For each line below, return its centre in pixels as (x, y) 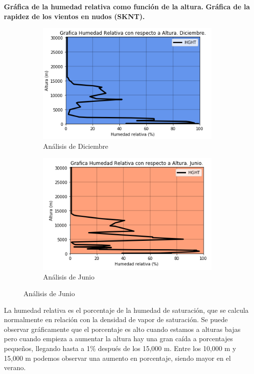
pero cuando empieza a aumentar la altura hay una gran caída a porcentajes (118, 339)
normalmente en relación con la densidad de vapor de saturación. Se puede (116, 319)
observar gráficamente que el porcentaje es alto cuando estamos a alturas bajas (122, 329)
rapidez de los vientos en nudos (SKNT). (74, 16)
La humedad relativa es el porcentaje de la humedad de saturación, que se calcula (126, 310)
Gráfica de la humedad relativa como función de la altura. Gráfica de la (127, 6)
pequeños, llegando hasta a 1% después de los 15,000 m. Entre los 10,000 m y (120, 348)
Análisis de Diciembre (76, 146)
